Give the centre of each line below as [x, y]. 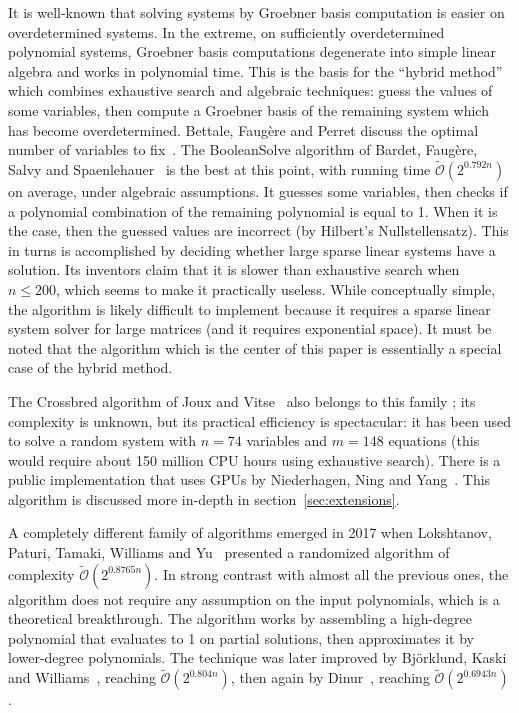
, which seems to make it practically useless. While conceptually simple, [276, 288]
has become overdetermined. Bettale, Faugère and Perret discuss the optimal [243, 129]
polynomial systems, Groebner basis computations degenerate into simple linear [252, 51]
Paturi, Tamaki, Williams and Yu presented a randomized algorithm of [229, 552]
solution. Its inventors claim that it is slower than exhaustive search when [234, 269]
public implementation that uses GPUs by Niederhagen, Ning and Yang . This [249, 479]
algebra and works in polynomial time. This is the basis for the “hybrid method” [255, 70]
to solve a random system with [102, 440]
